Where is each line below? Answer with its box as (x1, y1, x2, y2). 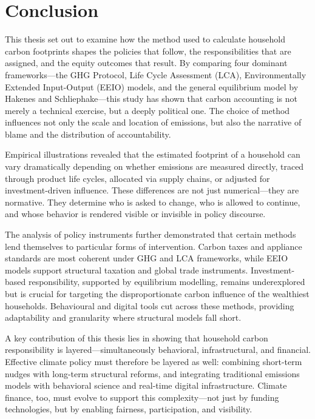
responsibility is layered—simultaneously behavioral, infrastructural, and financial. (5, 343, 311, 356)
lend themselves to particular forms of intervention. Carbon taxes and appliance (5, 240, 302, 252)
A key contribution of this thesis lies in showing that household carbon (5, 331, 268, 344)
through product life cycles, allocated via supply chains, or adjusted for (5, 172, 270, 184)
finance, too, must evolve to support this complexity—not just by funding (5, 391, 279, 403)
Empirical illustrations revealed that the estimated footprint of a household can (5, 148, 300, 161)
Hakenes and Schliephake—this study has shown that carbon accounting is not (5, 92, 297, 105)
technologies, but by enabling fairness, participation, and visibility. (5, 403, 252, 415)
